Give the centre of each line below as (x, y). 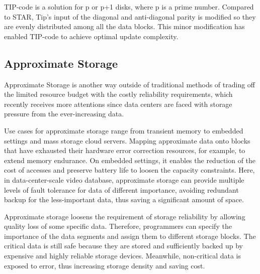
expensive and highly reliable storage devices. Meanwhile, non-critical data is (122, 256)
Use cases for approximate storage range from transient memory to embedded (124, 130)
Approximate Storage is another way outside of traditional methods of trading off (130, 84)
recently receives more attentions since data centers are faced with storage (118, 104)
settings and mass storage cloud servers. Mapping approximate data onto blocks (127, 140)
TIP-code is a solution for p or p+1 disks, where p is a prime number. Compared (129, 7)
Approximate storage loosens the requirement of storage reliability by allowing (125, 216)
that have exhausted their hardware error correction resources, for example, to (125, 150)
